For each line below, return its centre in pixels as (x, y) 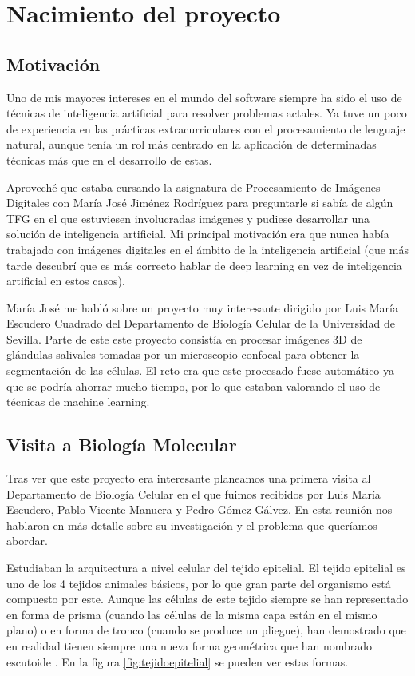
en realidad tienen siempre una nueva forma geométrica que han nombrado (189, 646)
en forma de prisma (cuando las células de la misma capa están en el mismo (192, 614)
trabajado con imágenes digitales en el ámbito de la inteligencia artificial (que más (207, 249)
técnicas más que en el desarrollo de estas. (109, 159)
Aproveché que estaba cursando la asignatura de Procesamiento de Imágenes (194, 187)
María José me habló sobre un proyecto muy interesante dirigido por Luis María (202, 307)
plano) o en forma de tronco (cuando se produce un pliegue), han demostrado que (206, 630)
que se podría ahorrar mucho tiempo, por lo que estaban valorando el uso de (194, 386)
